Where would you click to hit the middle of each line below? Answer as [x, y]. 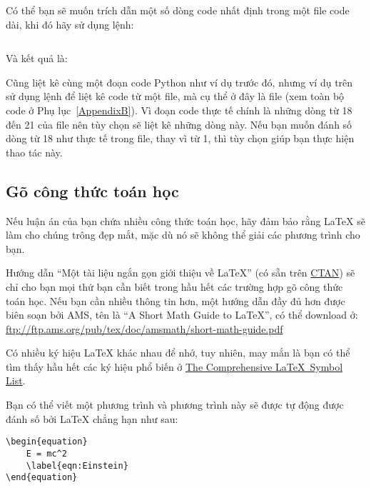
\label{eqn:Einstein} [77, 465]
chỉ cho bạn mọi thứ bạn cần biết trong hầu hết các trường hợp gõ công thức [174, 286]
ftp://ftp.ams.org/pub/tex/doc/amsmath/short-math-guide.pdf [144, 328]
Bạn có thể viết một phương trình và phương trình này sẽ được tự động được [175, 405]
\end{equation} [42, 478]
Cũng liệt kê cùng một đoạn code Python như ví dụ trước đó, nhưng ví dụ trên [179, 82]
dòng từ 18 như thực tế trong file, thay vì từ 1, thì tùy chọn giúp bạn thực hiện [180, 138]
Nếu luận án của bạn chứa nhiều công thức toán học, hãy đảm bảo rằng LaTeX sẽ [185, 220]
